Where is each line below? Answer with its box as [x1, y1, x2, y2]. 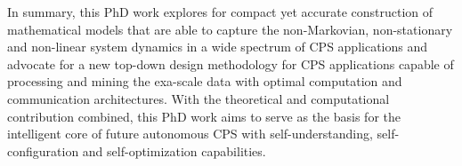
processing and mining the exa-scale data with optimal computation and [7, 72, 402, 91]
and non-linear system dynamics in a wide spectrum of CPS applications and [7, 37, 428, 56]
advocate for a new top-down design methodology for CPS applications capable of [7, 54, 454, 73]
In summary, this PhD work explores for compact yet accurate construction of [7, 3, 434, 20]
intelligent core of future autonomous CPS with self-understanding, [7, 124, 373, 143]
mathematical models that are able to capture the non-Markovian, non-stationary [7, 20, 453, 38]
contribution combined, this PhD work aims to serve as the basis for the [7, 107, 401, 125]
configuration [7, 141, 79, 160]
